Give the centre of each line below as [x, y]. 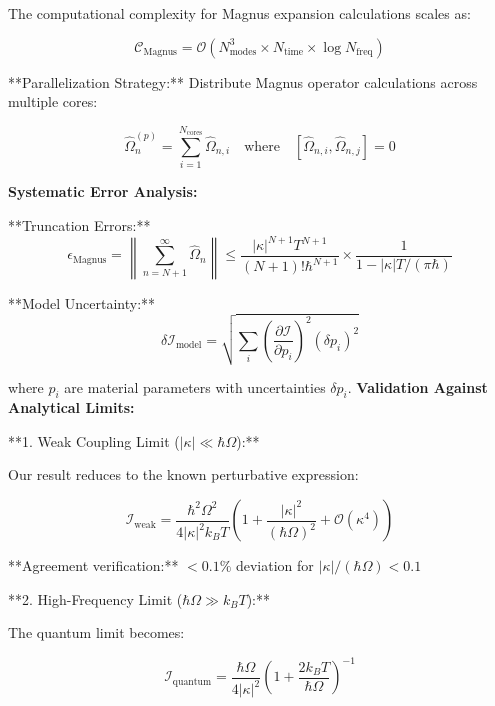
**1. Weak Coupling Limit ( [94, 440]
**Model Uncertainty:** [82, 302]
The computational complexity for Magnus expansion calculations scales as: [239, 13]
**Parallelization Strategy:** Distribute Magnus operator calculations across [243, 81]
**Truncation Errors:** [79, 224]
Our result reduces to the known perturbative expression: [183, 474]
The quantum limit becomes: [96, 632]
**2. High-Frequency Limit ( [95, 598]
